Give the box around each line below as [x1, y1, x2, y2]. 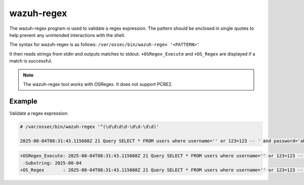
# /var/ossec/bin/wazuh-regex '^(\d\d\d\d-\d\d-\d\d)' [20, 124, 159, 129]
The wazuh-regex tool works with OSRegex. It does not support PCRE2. [23, 81, 173, 87]
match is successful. [9, 58, 53, 64]
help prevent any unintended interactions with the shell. [9, 32, 126, 38]
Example [9, 97, 37, 106]
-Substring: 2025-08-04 [23, 160, 82, 166]
